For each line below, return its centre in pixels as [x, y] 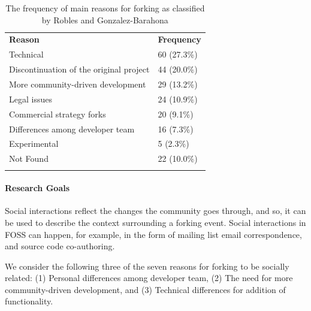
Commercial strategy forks [58, 114]
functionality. [29, 301]
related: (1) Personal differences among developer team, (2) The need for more [149, 278]
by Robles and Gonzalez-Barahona [105, 19]
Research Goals [37, 188]
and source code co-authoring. [60, 246]
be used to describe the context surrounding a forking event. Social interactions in [155, 222]
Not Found [29, 158]
